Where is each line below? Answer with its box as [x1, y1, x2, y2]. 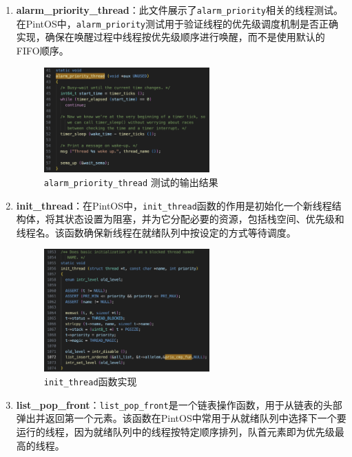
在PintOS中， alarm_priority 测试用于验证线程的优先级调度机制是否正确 [16, 16, 338, 30]
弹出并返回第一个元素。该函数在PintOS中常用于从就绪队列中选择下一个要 [16, 411, 346, 425]
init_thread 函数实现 [43, 374, 137, 389]
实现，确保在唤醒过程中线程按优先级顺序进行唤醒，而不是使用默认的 [16, 30, 325, 44]
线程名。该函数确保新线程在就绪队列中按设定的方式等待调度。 [16, 225, 296, 239]
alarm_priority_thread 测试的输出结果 [43, 174, 218, 189]
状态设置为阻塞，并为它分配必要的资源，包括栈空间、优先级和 [64, 212, 344, 226]
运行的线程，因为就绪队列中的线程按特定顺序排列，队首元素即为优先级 [16, 424, 335, 438]
